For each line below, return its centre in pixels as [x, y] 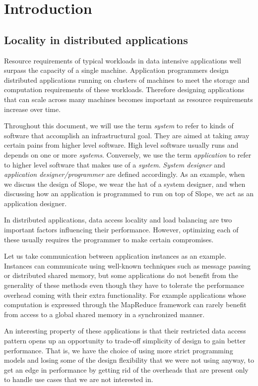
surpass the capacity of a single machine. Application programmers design [116, 70]
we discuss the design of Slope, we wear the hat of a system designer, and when [125, 184]
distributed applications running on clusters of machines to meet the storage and [127, 80]
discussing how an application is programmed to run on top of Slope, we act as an [129, 193]
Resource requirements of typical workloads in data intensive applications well [123, 60]
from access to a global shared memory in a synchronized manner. [104, 314]
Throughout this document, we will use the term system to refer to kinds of [119, 126]
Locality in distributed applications [96, 39]
